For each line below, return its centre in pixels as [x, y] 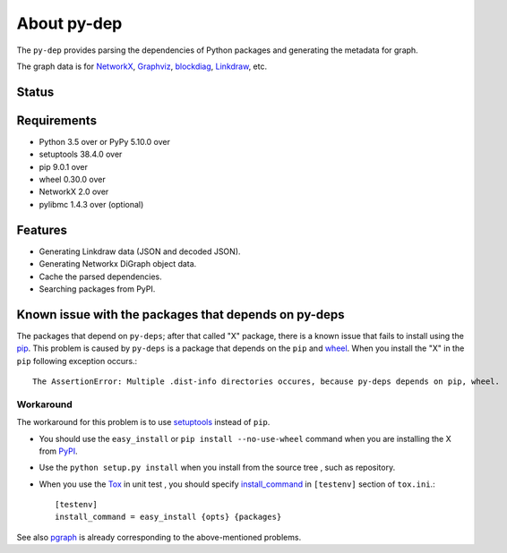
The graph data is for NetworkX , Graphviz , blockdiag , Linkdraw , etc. [142, 66]
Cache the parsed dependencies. [101, 276]
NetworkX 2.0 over [74, 191]
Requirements [57, 120]
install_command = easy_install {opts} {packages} [168, 517]
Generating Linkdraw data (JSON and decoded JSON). [140, 251]
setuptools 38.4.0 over [81, 154]
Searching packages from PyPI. [97, 289]
